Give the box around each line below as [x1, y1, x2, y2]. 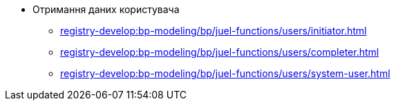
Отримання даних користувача [32, 3, 180, 15]
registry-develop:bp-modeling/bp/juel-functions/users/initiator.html [60, 25, 367, 36]
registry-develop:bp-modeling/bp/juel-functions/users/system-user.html [60, 67, 390, 79]
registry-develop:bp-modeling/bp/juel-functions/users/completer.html [60, 46, 379, 58]
